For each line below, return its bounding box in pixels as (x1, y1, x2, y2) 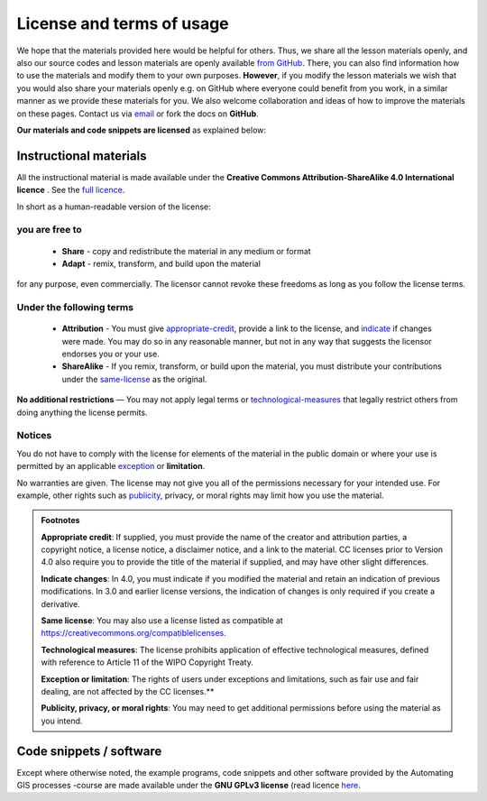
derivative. (41, 598, 80, 609)
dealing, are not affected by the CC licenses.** (41, 686, 215, 696)
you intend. (41, 715, 83, 726)
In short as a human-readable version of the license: (16, 201, 211, 212)
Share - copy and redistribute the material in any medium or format (61, 245, 311, 256)
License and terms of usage (16, 14, 229, 33)
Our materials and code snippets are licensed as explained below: (16, 124, 266, 135)
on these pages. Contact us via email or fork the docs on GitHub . (16, 108, 259, 119)
